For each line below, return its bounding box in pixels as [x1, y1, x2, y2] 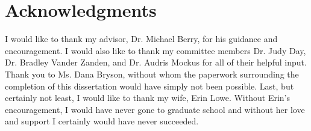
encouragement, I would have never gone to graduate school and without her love [5, 103, 305, 115]
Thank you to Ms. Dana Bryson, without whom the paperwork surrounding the [5, 67, 299, 80]
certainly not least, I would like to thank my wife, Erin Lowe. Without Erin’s [5, 91, 290, 104]
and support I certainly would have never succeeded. [5, 115, 199, 127]
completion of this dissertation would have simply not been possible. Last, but [5, 79, 294, 92]
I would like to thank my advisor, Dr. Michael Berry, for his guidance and [5, 32, 278, 45]
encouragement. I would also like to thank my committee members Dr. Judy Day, [5, 44, 306, 56]
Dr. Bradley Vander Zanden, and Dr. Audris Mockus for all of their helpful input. [5, 56, 307, 69]
